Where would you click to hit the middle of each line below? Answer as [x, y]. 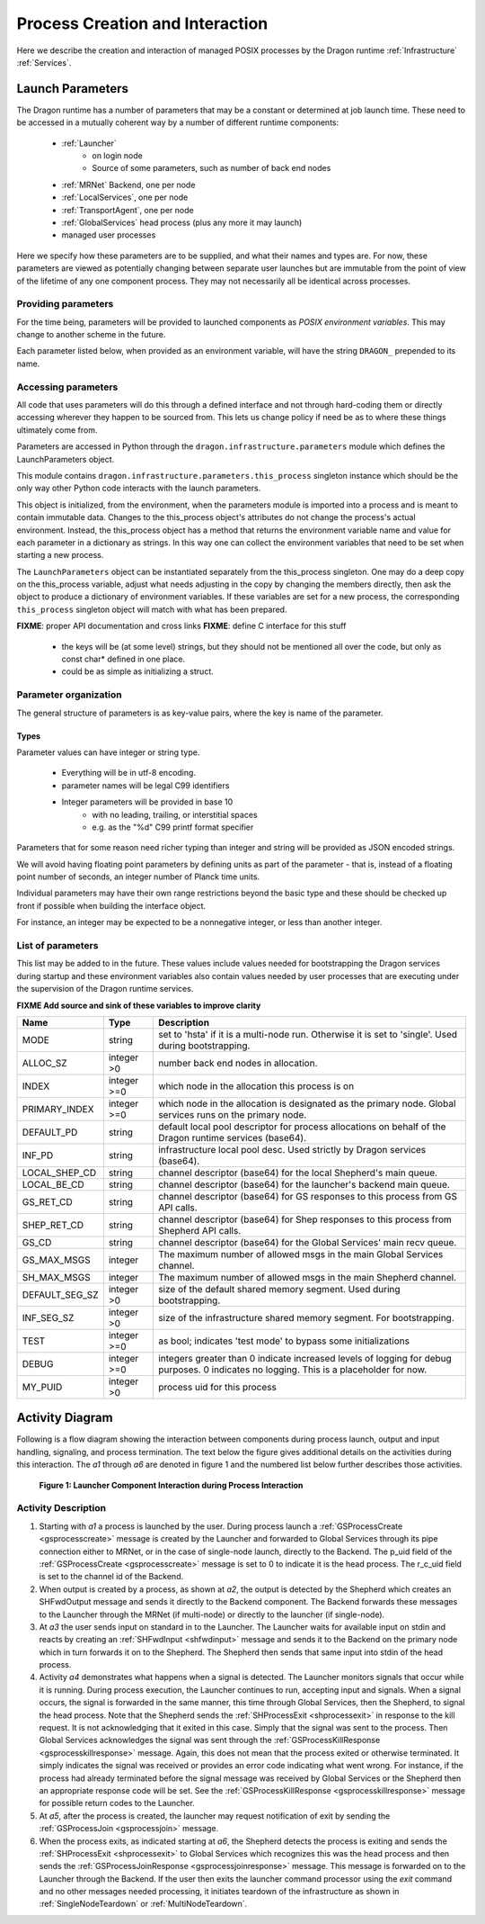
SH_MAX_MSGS [56, 1277]
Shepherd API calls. [200, 1230]
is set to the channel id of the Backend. [111, 1577]
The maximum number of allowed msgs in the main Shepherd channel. [308, 1277]
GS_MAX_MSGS [56, 1260]
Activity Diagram [65, 1418]
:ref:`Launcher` [89, 143]
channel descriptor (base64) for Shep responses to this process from [305, 1219]
